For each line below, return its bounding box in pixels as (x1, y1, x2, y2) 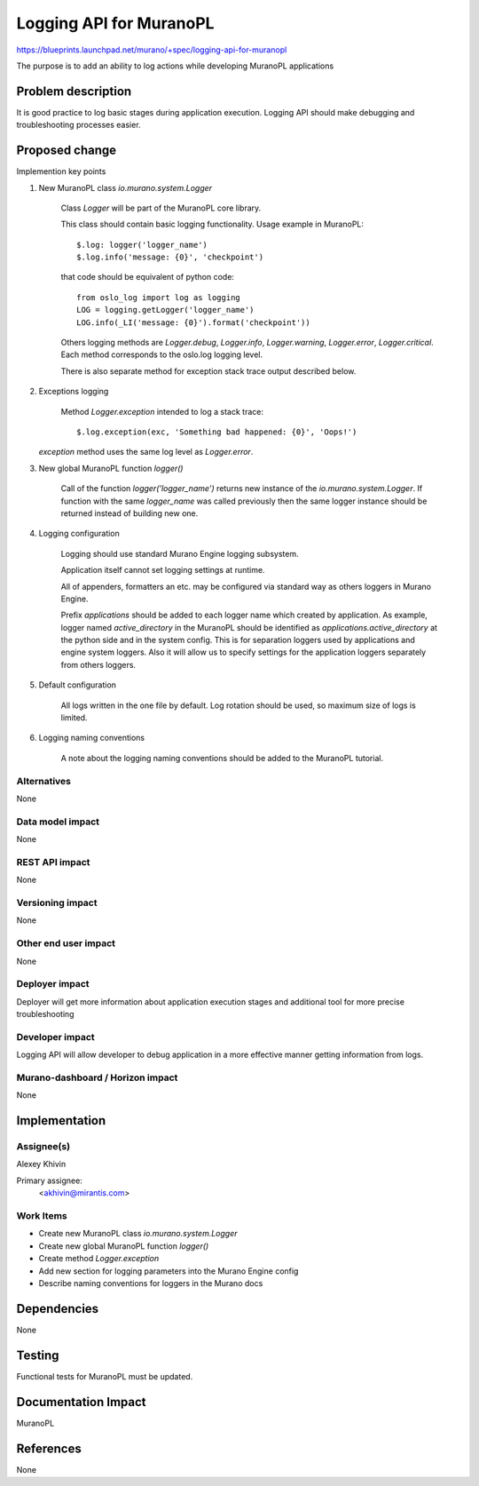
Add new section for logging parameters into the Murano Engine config (38, 1266, 299, 1276)
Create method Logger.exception (38, 1253, 160, 1264)
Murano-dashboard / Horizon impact (16, 1071, 178, 1084)
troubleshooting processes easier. (16, 120, 141, 131)
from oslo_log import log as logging (76, 292, 241, 302)
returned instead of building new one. (60, 507, 199, 519)
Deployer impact (16, 978, 90, 990)
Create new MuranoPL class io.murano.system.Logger (38, 1228, 239, 1239)
